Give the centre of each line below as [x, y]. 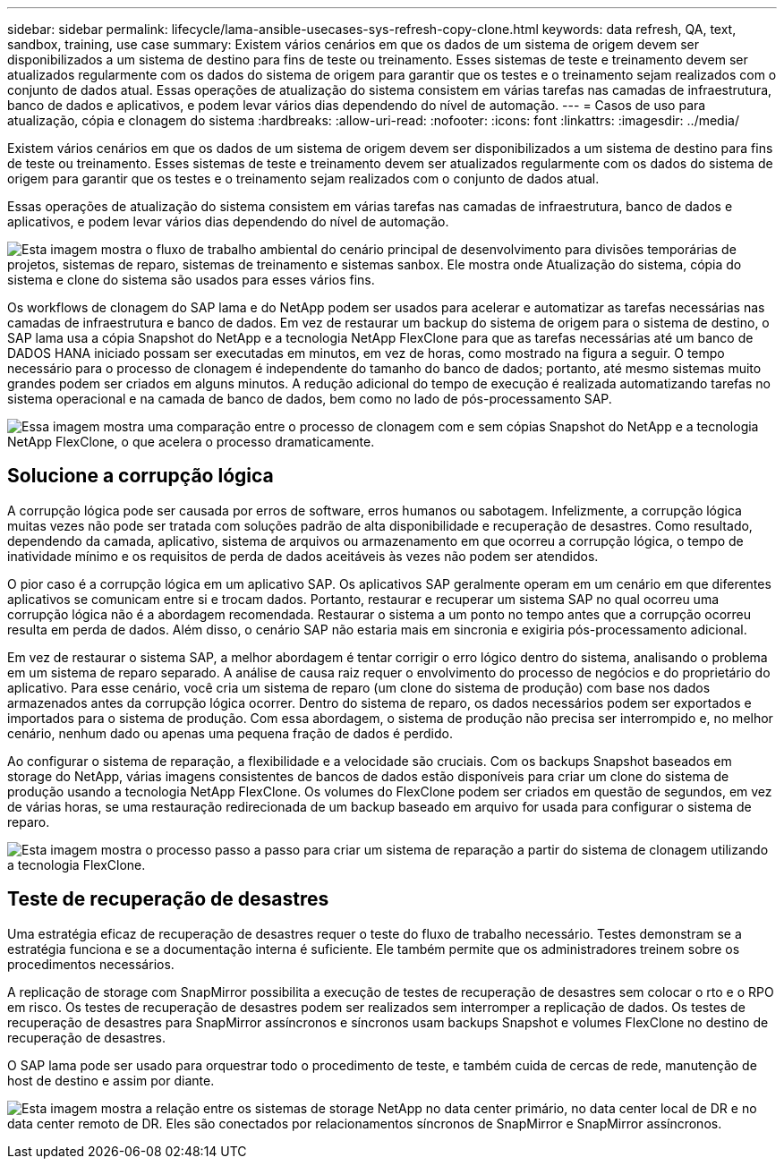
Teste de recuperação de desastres [168, 899]
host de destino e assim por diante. [111, 1080]
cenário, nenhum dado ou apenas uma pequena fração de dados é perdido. [230, 733]
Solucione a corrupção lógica [141, 476]
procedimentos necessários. [91, 964]
